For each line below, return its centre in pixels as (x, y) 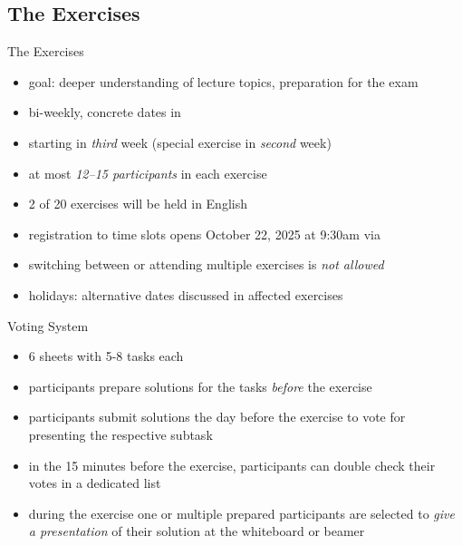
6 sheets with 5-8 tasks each (106, 356)
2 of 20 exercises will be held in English (138, 204)
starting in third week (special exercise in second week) (180, 142)
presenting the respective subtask (120, 434)
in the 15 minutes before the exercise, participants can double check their (232, 465)
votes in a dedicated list (95, 483)
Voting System (48, 325)
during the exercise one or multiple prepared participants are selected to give (241, 513)
